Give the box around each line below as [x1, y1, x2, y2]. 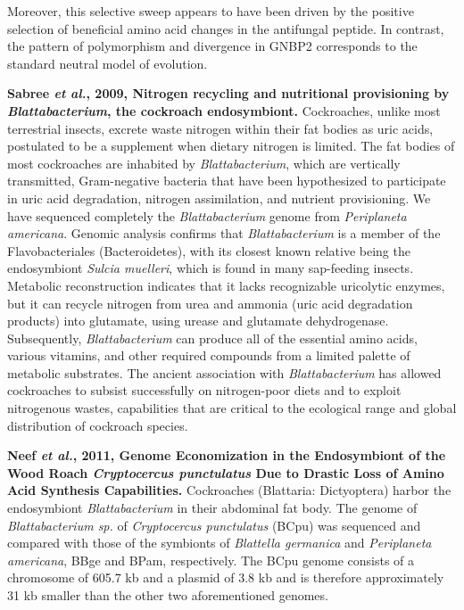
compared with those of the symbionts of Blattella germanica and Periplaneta [7, 533, 432, 552]
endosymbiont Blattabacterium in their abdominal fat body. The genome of [7, 499, 418, 517]
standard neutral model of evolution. [7, 54, 208, 72]
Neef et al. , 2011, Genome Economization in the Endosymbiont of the [7, 446, 446, 465]
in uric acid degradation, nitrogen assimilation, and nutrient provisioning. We [7, 188, 431, 207]
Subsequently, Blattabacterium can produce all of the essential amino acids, [7, 328, 418, 347]
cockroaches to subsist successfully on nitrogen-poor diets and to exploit [7, 381, 402, 400]
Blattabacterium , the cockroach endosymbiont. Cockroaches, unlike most [7, 101, 441, 120]
